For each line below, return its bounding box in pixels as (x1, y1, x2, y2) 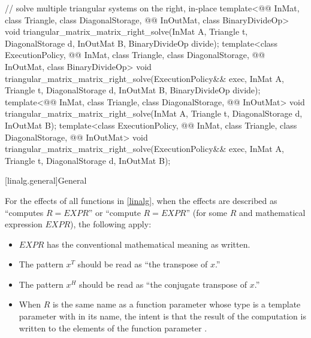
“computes (5, 206, 44, 218)
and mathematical (238, 206, 306, 218)
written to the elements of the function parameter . (19, 321, 207, 334)
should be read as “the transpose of (77, 258, 208, 270)
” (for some (186, 206, 228, 218)
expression (5, 218, 43, 230)
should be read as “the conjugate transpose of (79, 278, 247, 290)
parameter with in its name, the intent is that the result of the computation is (19, 310, 306, 322)
